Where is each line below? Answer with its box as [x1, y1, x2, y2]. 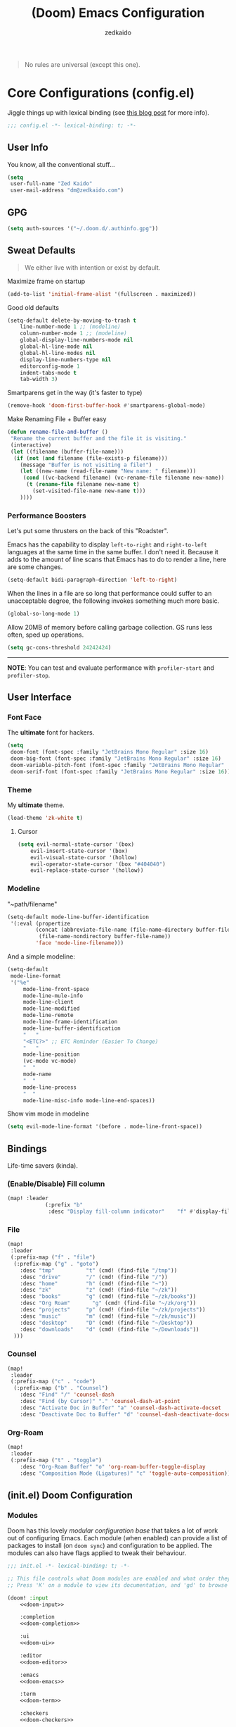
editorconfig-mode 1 [20, 363, 80, 370]
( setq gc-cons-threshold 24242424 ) [7, 644, 112, 651]
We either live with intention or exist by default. [24, 263, 161, 272]
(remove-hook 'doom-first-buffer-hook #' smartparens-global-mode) [7, 402, 206, 409]
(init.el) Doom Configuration [7, 1489, 133, 1501]
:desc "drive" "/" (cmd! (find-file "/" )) [20, 1273, 169, 1280]
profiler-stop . [7, 671, 51, 679]
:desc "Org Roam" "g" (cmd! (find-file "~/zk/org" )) [20, 1299, 197, 1307]
